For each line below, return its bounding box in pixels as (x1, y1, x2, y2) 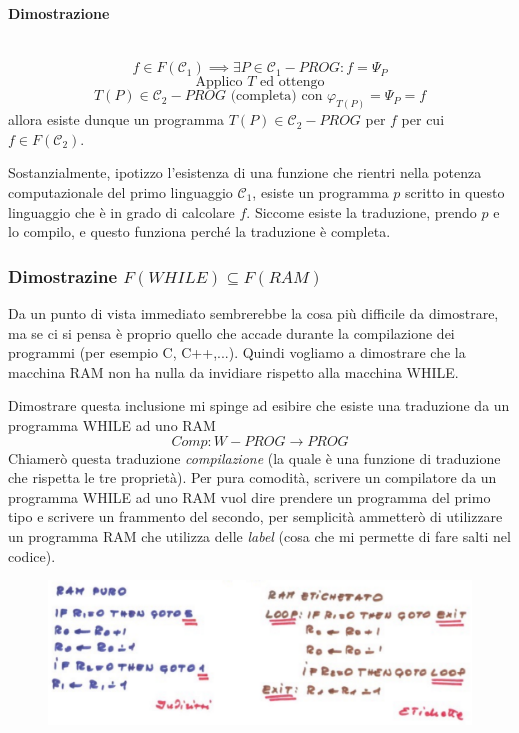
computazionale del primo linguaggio (8, 182, 233, 203)
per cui (401, 109, 445, 130)
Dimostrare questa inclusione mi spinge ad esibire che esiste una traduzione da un (8, 395, 510, 416)
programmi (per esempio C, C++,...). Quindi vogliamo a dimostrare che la (8, 342, 466, 363)
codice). (8, 545, 56, 566)
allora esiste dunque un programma (8, 109, 225, 130)
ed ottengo (260, 75, 325, 90)
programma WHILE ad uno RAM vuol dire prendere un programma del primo (8, 486, 491, 507)
